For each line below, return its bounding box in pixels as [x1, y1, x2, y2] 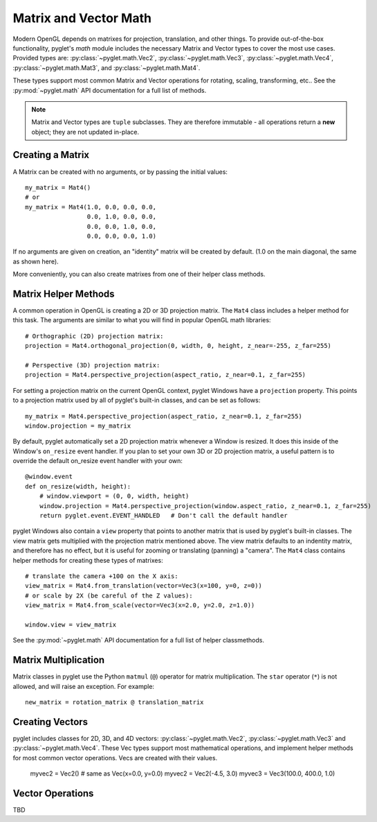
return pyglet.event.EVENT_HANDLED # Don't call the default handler [39, 511, 288, 520]
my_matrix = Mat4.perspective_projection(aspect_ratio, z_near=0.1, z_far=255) [25, 412, 302, 420]
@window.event [25, 473, 73, 481]
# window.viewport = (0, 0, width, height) [39, 492, 190, 500]
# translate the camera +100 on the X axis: [25, 572, 179, 580]
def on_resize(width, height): [25, 482, 131, 490]
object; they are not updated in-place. [31, 128, 140, 136]
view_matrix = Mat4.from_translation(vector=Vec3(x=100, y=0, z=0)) [25, 582, 262, 590]
